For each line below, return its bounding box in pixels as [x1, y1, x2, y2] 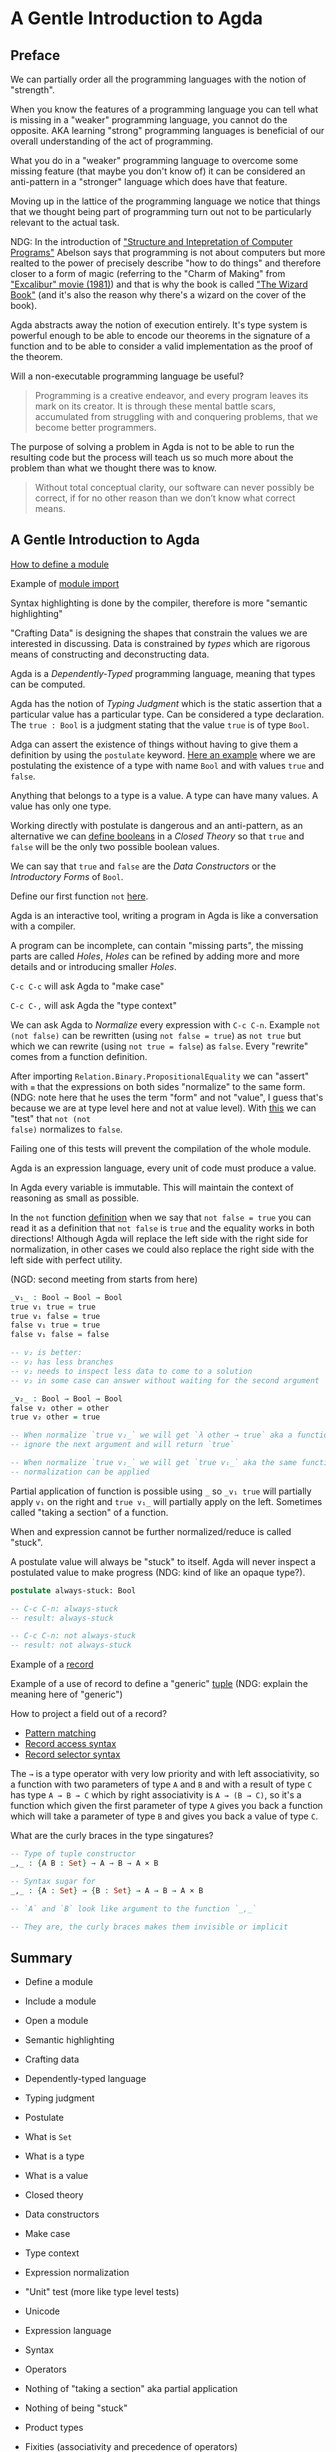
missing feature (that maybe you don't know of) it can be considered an [10, 165, 306, 177]
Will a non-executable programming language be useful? [10, 370, 245, 382]
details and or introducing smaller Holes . [10, 960, 177, 972]
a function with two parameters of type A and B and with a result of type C [10, 1778, 313, 1791]
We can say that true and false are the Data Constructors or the [10, 860, 277, 872]
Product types [24, 2422, 84, 2434]
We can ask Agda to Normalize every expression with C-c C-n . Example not [10, 1018, 321, 1031]
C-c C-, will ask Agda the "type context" [10, 999, 177, 1011]
